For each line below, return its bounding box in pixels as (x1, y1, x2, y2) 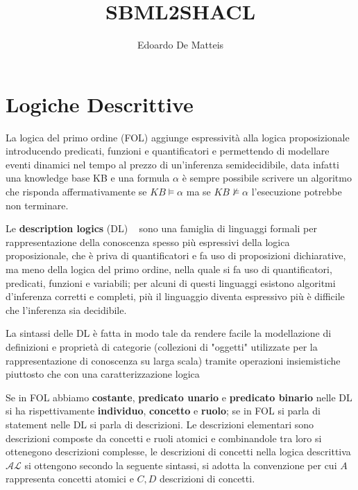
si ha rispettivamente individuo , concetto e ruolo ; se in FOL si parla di (6, 403, 321, 418)
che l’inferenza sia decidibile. (6, 302, 127, 317)
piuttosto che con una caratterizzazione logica (6, 367, 200, 381)
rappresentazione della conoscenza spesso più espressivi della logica (6, 234, 290, 249)
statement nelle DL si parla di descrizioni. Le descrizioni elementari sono (6, 417, 314, 431)
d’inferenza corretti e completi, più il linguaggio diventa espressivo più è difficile (6, 289, 345, 304)
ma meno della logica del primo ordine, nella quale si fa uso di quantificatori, (6, 262, 332, 276)
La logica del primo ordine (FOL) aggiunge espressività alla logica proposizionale (6, 130, 350, 144)
